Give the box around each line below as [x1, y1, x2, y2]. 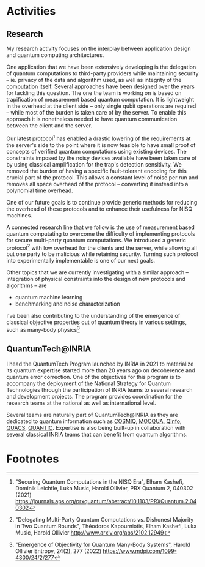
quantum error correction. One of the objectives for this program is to [6, 373, 181, 380]
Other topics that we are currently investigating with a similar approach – [6, 269, 189, 276]
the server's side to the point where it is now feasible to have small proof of [6, 141, 196, 148]
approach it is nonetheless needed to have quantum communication [6, 115, 178, 122]
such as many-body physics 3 [6, 325, 81, 333]
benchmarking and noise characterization [15, 300, 120, 307]
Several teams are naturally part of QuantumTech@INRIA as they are [6, 411, 178, 418]
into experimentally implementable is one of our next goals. [6, 257, 156, 265]
